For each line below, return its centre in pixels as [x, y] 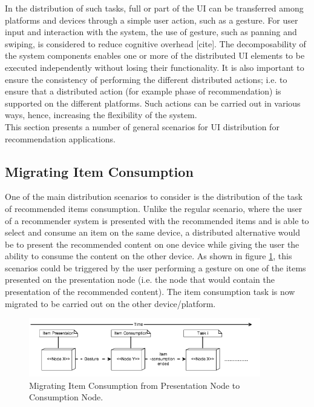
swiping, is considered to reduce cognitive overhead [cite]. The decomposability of [155, 43]
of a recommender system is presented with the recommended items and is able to [157, 220]
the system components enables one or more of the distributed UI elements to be [155, 55]
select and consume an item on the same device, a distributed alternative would [153, 232]
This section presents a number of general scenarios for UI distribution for [142, 126]
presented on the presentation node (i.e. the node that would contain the [140, 280]
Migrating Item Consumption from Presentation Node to [135, 385]
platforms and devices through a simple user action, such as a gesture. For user [152, 20]
